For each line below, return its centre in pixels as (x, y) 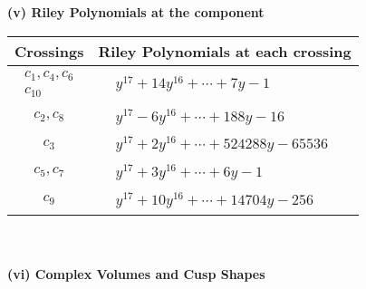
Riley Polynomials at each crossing (225, 51)
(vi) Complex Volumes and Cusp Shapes (136, 274)
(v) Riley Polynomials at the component (136, 12)
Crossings (49, 51)
